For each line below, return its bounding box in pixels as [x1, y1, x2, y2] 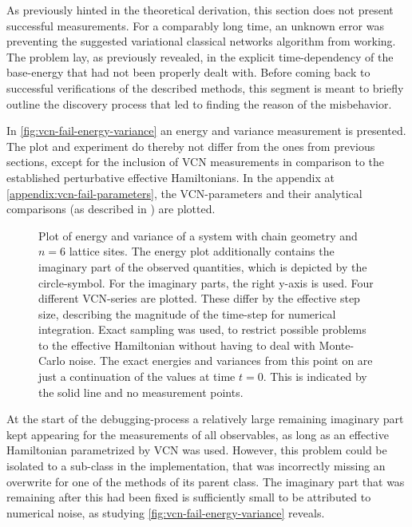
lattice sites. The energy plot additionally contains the [69, 243, 335, 260]
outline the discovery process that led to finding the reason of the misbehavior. [6, 95, 392, 112]
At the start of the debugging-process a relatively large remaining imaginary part [6, 410, 404, 427]
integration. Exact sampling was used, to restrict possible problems [38, 321, 366, 338]
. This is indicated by [263, 368, 367, 385]
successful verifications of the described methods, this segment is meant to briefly [6, 79, 404, 96]
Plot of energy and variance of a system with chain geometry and [38, 227, 358, 244]
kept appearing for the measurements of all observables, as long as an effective [6, 426, 389, 442]
